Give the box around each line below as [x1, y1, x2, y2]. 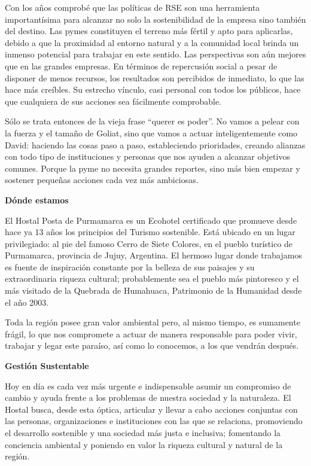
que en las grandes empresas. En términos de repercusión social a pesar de [5, 59, 278, 72]
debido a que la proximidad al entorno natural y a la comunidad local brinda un [5, 36, 299, 48]
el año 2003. [5, 296, 49, 308]
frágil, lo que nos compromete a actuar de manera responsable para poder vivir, [5, 327, 297, 340]
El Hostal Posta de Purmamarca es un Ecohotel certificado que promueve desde [5, 214, 297, 226]
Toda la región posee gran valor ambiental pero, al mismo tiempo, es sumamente [5, 316, 300, 328]
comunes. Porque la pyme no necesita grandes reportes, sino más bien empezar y [5, 162, 300, 174]
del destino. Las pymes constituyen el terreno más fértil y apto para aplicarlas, [5, 25, 293, 37]
